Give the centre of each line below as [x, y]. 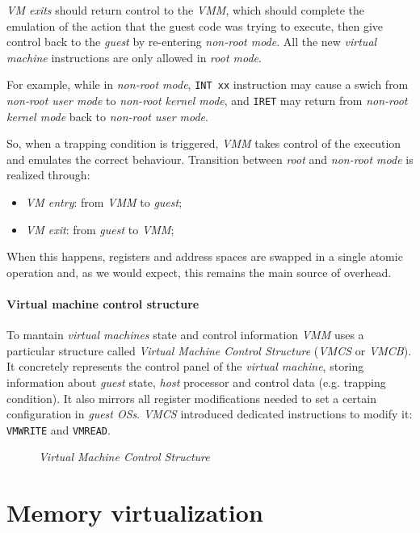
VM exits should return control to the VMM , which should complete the [185, 10]
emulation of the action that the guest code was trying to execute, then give [195, 25]
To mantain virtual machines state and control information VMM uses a [185, 335]
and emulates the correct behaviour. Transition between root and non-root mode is [210, 159]
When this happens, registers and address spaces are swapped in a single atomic [205, 256]
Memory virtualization [135, 512]
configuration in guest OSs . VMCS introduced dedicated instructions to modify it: [210, 414]
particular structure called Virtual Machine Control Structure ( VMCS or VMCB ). [209, 350]
